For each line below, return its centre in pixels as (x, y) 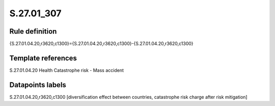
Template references (43, 58)
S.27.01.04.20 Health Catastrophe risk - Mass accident (67, 70)
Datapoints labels (38, 85)
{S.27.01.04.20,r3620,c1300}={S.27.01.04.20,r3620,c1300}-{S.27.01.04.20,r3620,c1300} (101, 44)
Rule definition (33, 31)
